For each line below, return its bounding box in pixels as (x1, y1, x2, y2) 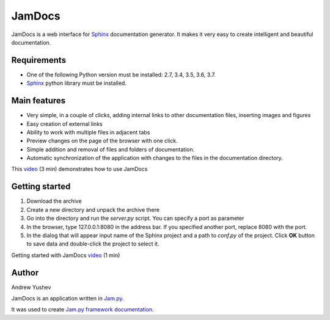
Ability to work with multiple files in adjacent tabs (26, 128, 150, 136)
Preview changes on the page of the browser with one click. (26, 137, 178, 145)
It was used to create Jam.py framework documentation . (11, 306, 154, 313)
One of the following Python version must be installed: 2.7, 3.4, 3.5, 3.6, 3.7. (26, 71, 216, 78)
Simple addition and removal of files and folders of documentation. (26, 145, 195, 153)
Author (11, 267, 39, 278)
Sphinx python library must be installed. (26, 79, 127, 87)
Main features (11, 95, 66, 106)
